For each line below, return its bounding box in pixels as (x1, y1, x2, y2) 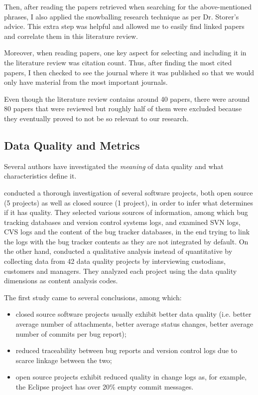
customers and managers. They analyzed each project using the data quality (4, 265, 237, 276)
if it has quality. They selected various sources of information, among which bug (4, 207, 248, 217)
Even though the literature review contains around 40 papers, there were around (4, 93, 250, 104)
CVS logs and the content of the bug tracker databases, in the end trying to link (4, 226, 250, 237)
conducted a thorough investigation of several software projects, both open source (4, 187, 253, 197)
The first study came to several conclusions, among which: (4, 292, 182, 302)
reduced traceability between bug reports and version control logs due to (15, 345, 237, 356)
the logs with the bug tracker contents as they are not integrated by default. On (4, 236, 249, 246)
